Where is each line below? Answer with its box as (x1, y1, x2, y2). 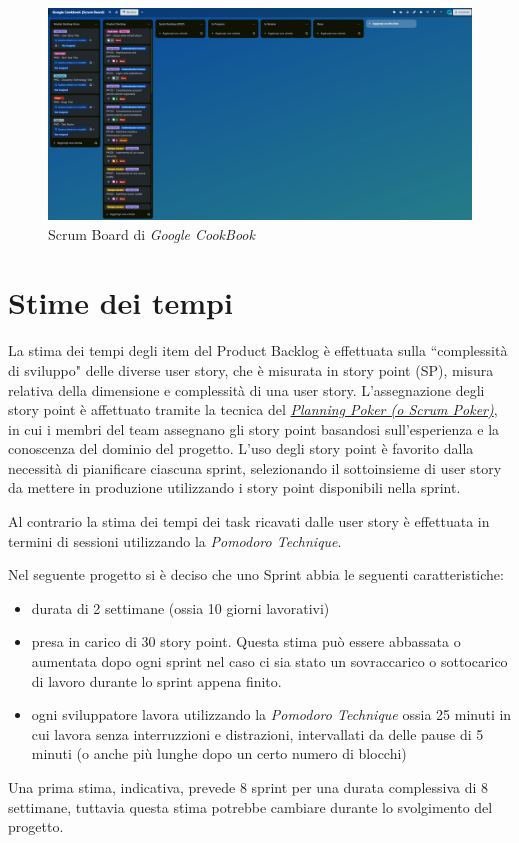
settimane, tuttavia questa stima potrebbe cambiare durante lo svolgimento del (8, 796, 493, 817)
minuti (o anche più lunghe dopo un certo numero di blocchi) (31, 743, 407, 764)
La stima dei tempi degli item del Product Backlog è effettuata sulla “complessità (8, 340, 508, 361)
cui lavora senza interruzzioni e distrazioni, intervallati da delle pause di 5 (31, 723, 484, 744)
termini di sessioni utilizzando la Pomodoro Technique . (8, 530, 342, 551)
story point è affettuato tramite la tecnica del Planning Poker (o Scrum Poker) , (8, 399, 498, 420)
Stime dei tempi (8, 282, 233, 323)
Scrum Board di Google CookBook (48, 223, 255, 244)
